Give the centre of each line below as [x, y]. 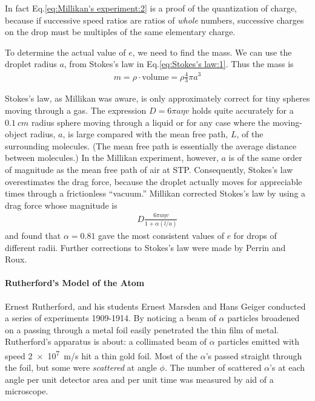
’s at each [287, 367]
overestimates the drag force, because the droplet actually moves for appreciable [154, 181]
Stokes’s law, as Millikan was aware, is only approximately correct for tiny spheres [157, 98]
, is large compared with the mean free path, [145, 134]
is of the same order [265, 158]
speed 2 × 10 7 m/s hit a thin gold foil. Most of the [101, 354]
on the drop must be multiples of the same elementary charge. [120, 32]
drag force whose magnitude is [61, 205]
